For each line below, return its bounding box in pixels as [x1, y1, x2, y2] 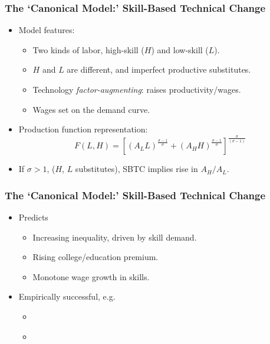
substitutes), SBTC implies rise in [75, 163, 198, 175]
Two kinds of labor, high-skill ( [32, 43, 144, 56]
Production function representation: [18, 123, 148, 135]
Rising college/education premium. [32, 251, 159, 263]
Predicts [18, 210, 48, 223]
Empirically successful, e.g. [18, 290, 116, 303]
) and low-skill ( [151, 43, 209, 56]
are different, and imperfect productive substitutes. [67, 63, 251, 76]
